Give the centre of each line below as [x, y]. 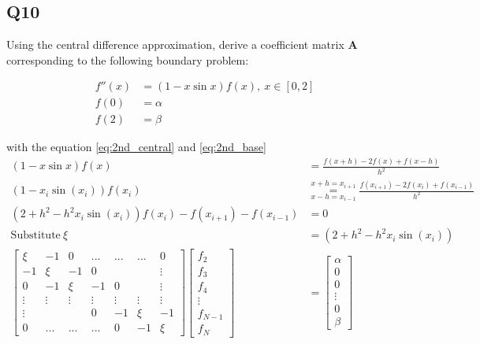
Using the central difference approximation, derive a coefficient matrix [175, 44]
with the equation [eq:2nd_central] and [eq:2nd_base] [136, 147]
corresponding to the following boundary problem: [128, 59]
